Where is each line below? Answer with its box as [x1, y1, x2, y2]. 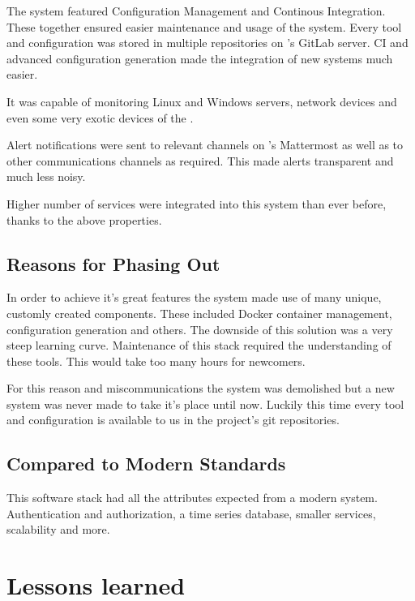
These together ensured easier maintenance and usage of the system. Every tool [6, 18, 402, 35]
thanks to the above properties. [6, 211, 162, 228]
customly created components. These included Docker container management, [6, 304, 392, 321]
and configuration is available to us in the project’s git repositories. [6, 411, 340, 428]
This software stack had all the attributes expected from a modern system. [6, 489, 378, 506]
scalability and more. [6, 521, 110, 538]
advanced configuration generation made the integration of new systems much [6, 49, 393, 67]
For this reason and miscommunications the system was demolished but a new [6, 380, 395, 397]
